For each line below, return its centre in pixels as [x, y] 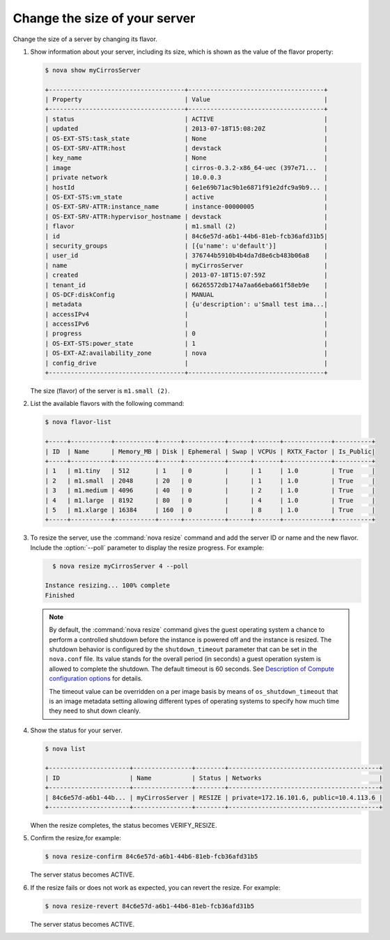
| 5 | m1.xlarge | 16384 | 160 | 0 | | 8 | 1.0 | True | [210, 510]
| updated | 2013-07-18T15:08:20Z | [186, 129]
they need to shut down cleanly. [95, 711]
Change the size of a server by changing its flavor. [85, 39]
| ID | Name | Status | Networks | [214, 778]
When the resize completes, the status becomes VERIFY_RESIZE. [124, 826]
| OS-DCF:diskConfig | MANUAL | [186, 294]
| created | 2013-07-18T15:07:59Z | [186, 275]
